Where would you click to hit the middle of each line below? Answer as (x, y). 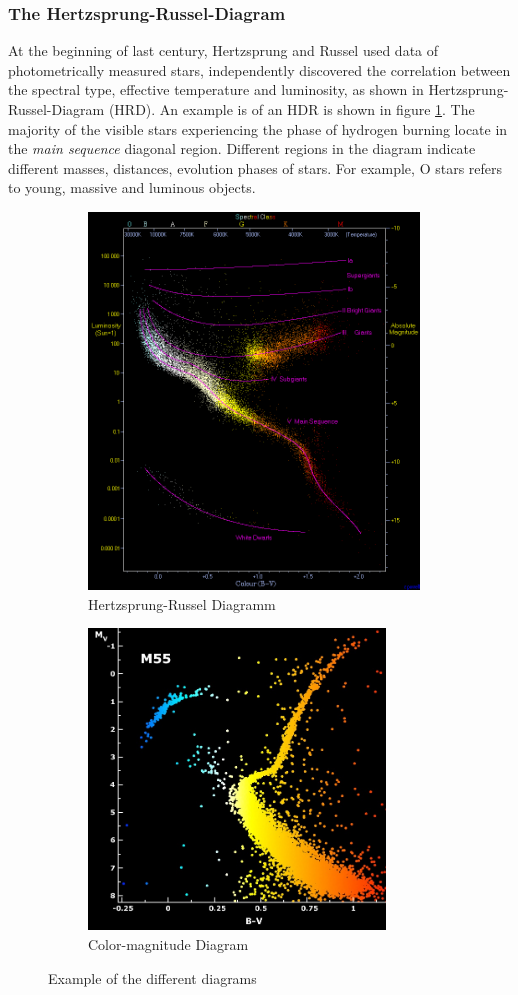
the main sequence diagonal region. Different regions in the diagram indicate (242, 148)
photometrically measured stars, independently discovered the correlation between (259, 69)
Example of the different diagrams (152, 977)
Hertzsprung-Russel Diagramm (182, 603)
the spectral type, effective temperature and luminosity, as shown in (216, 89)
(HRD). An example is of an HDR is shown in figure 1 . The (291, 109)
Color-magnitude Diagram (168, 944)
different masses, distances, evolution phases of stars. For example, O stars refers (255, 167)
